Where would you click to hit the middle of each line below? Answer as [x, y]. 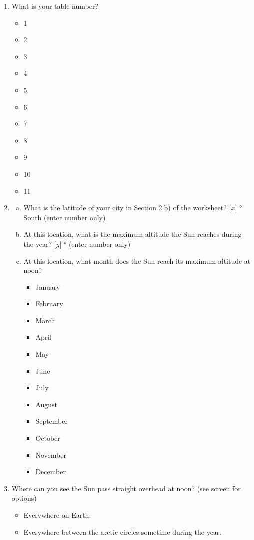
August [47, 404]
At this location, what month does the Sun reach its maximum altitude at [137, 260]
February [49, 304]
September [52, 421]
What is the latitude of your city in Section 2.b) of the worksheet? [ [127, 207]
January [48, 287]
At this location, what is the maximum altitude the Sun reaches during [132, 234]
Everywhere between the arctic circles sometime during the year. [123, 531]
